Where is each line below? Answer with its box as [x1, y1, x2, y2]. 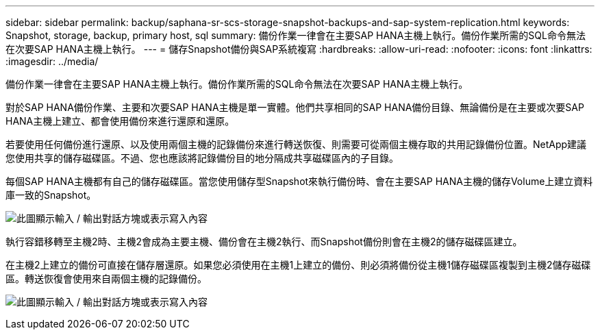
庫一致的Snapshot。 [5, 189, 97, 201]
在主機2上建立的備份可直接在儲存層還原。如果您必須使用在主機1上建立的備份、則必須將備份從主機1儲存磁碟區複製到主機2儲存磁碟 [5, 259, 591, 271]
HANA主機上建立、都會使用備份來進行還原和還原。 [5, 115, 235, 127]
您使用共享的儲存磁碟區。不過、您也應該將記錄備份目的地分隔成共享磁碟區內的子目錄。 [5, 152, 399, 164]
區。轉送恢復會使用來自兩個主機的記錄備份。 [5, 273, 207, 284]
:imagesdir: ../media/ [5, 55, 99, 67]
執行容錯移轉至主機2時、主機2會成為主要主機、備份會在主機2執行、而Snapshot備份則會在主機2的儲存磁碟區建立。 [5, 236, 523, 247]
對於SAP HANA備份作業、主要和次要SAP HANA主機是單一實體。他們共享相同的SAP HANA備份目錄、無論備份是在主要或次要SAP [5, 101, 584, 113]
